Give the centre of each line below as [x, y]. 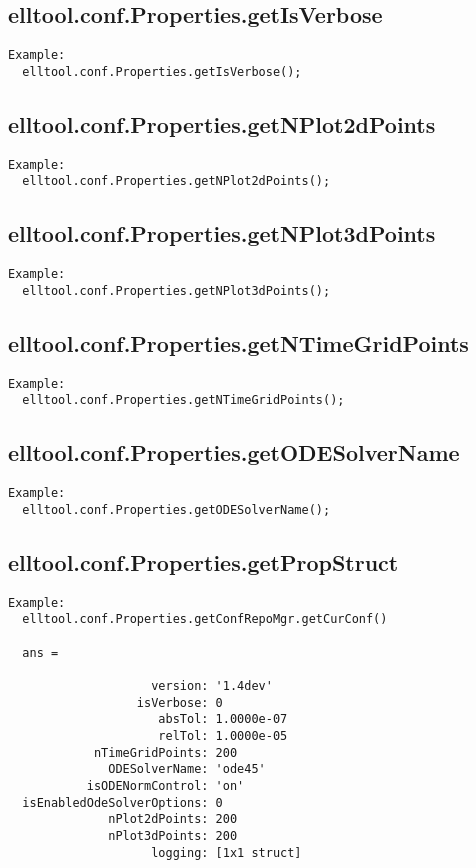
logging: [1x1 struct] [226, 852]
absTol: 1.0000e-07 [223, 719]
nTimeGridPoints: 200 [165, 752]
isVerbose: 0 [179, 702]
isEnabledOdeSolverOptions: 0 [122, 802]
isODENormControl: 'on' [165, 786]
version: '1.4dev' [212, 686]
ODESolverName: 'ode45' [187, 769]
